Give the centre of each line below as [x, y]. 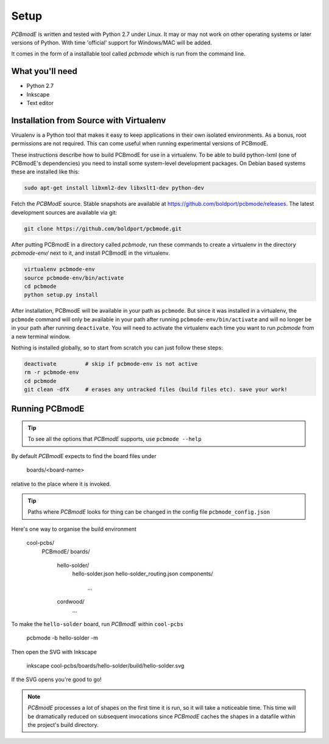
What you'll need [44, 71]
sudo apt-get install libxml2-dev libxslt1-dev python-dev [114, 188]
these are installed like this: [45, 172]
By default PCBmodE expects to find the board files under [84, 456]
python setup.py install [61, 295]
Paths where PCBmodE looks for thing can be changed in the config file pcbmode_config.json [149, 512]
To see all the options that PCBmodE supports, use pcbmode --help [115, 439]
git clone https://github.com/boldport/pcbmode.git [103, 228]
